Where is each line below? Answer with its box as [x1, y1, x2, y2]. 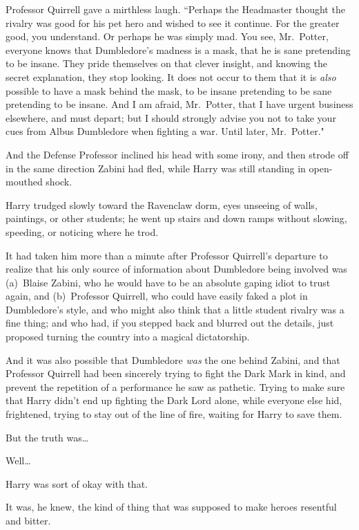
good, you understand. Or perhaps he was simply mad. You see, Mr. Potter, [6, 29, 329, 44]
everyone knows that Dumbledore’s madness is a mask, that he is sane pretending [6, 42, 351, 57]
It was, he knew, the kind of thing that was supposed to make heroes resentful [6, 500, 337, 514]
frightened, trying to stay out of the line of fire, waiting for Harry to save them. [6, 407, 342, 421]
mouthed [6, 174, 43, 189]
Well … [6, 453, 31, 468]
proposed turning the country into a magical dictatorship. [6, 329, 250, 344]
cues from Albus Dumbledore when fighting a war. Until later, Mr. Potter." [6, 124, 324, 138]
